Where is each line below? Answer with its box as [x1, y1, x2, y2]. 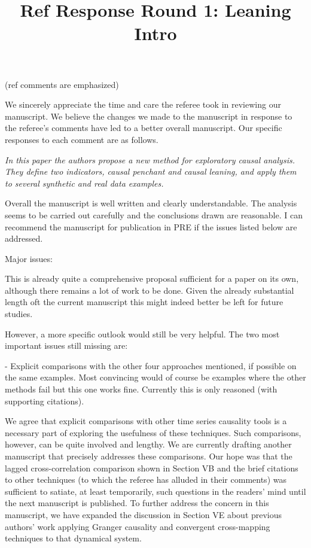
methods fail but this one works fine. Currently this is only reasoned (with [5, 383, 278, 395]
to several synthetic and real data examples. [5, 176, 164, 189]
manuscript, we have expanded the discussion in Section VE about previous [5, 508, 282, 520]
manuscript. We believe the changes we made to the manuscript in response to [5, 109, 292, 122]
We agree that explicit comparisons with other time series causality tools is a [5, 415, 287, 427]
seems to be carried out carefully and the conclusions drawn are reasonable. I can [5, 208, 303, 221]
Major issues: [5, 252, 53, 264]
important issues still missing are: [5, 339, 128, 352]
